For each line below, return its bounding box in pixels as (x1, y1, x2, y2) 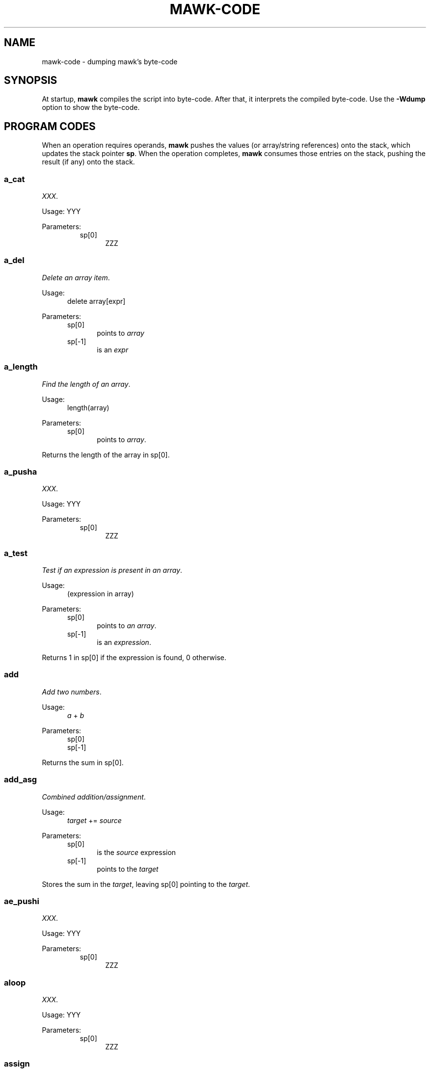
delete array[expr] (67, 296, 126, 305)
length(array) (67, 403, 109, 412)
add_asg (4, 775, 37, 785)
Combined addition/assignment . (42, 792, 146, 801)
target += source (67, 816, 122, 825)
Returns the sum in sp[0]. (42, 758, 124, 767)
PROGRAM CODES (4, 120, 96, 133)
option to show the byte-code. (42, 103, 140, 112)
